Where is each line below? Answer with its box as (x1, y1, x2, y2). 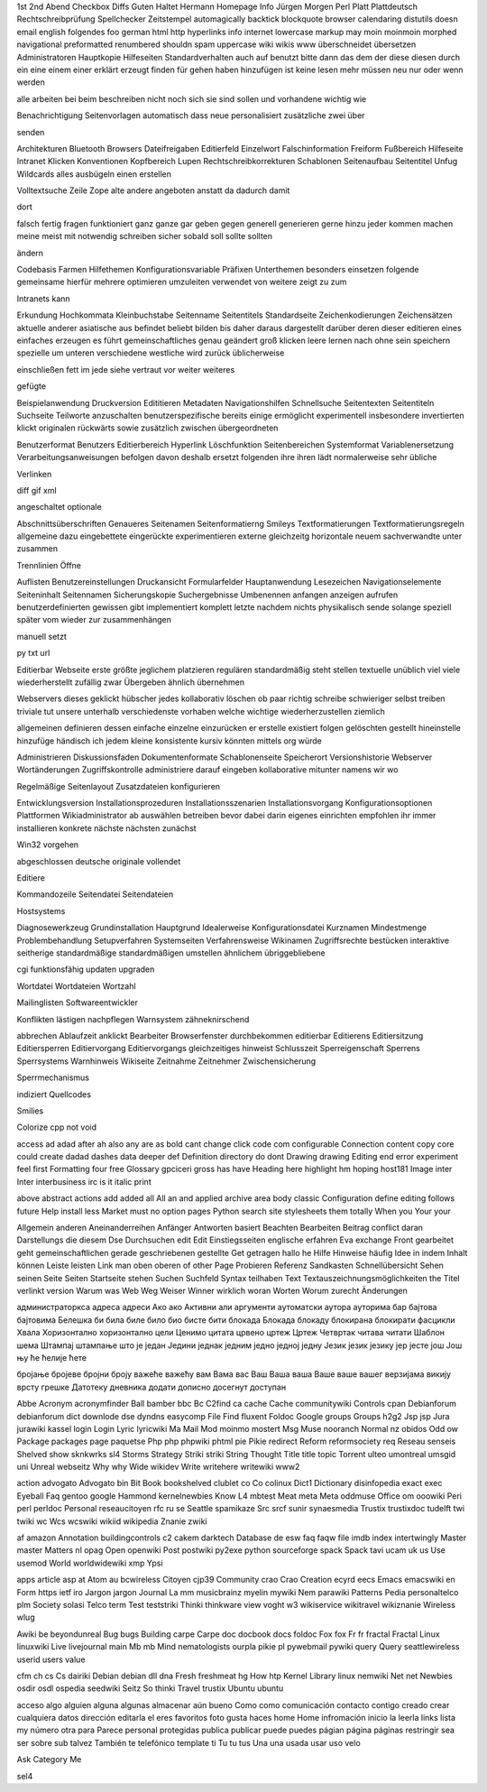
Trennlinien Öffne (16, 559, 81, 570)
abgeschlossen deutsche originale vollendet (16, 855, 181, 866)
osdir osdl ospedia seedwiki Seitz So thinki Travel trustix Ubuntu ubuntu (16, 1683, 284, 1694)
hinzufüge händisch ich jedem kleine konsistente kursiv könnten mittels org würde (16, 735, 322, 746)
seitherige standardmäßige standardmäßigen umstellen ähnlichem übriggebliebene (16, 947, 326, 958)
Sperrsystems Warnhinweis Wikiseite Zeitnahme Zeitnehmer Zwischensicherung (16, 1056, 317, 1067)
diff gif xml (16, 485, 58, 495)
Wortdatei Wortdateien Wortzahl (16, 980, 136, 992)
